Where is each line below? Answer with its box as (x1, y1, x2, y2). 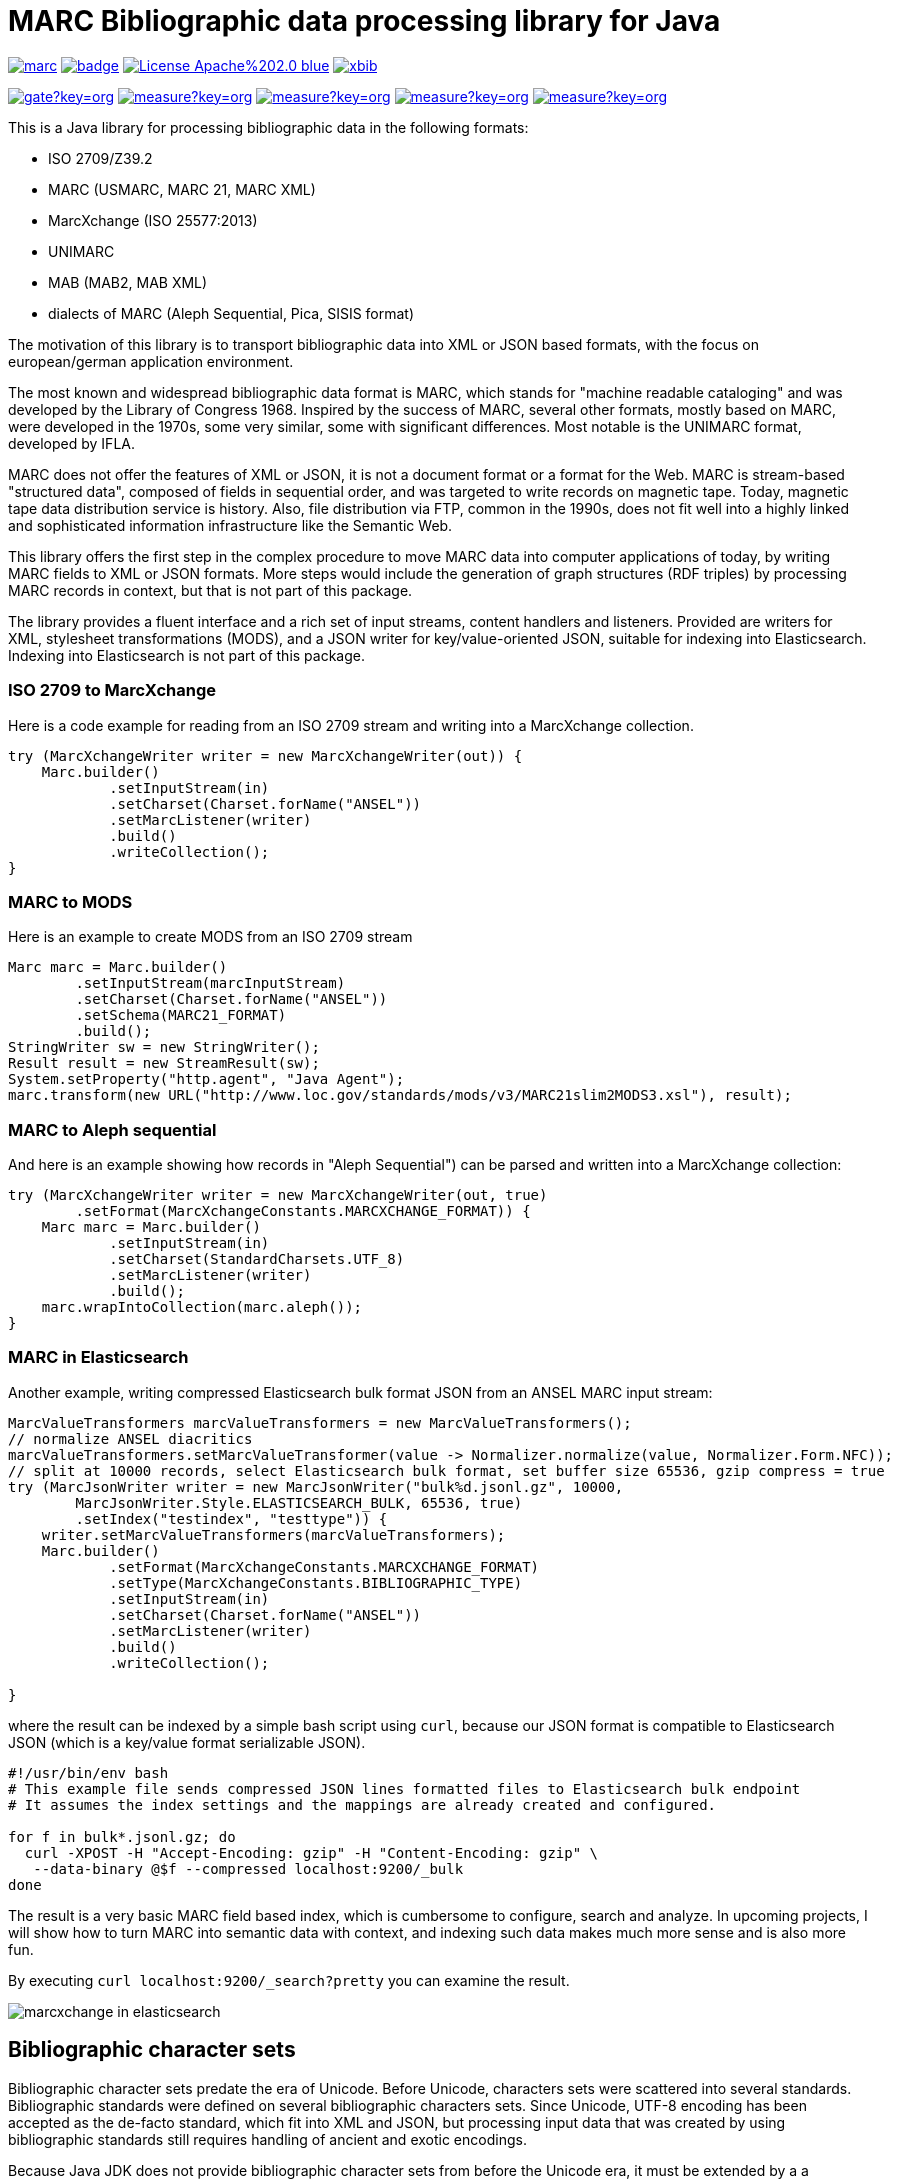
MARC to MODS (8, 891, 133, 912)
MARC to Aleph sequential (8, 1119, 217, 1140)
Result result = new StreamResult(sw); (8, 1055, 320, 1072)
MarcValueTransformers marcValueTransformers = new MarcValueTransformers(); (8, 1414, 632, 1431)
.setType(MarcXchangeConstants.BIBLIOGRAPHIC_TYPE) (109, 1574, 523, 1591)
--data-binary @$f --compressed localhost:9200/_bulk (33, 1860, 464, 1877)
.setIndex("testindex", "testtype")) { (75, 1510, 388, 1527)
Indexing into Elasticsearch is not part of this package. (8, 646, 366, 664)
